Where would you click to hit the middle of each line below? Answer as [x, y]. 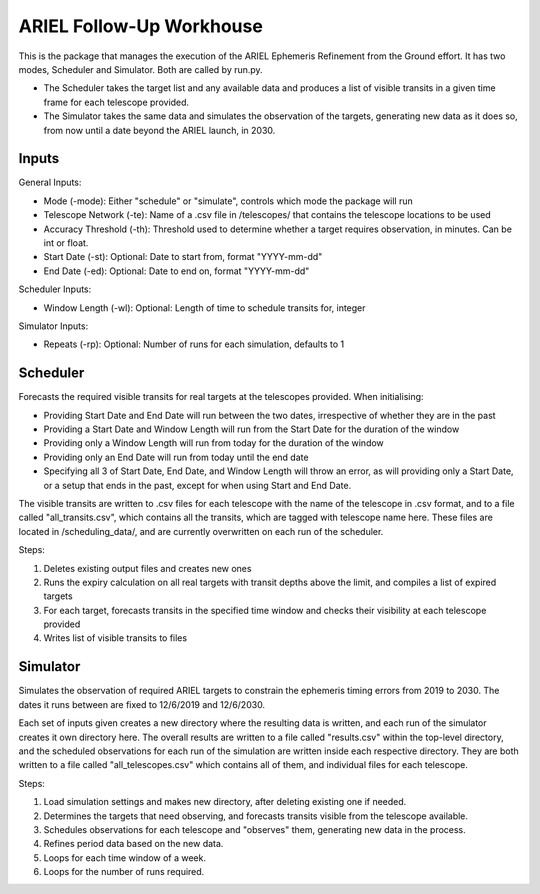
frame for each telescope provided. [116, 102]
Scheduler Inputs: [55, 289]
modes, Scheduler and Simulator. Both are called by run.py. [141, 69]
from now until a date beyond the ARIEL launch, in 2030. [159, 130]
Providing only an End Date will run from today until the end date [176, 457]
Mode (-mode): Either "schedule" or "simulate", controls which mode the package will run [228, 201]
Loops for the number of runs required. [124, 872]
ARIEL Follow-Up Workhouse [141, 26]
